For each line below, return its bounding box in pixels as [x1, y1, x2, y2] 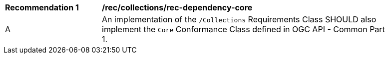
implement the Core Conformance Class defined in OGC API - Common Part [102, 24, 385, 34]
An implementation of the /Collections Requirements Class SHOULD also [102, 14, 377, 24]
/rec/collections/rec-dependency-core [102, 2, 253, 12]
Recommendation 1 [5, 2, 79, 12]
